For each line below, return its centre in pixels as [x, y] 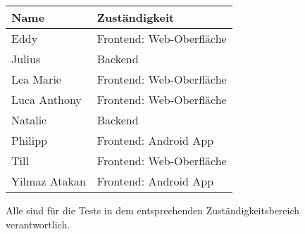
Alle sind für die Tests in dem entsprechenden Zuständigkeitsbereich [153, 210]
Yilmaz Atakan [49, 181]
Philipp [29, 140]
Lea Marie [36, 79]
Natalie [29, 120]
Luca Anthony [46, 99]
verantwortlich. [38, 224]
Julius [26, 59]
